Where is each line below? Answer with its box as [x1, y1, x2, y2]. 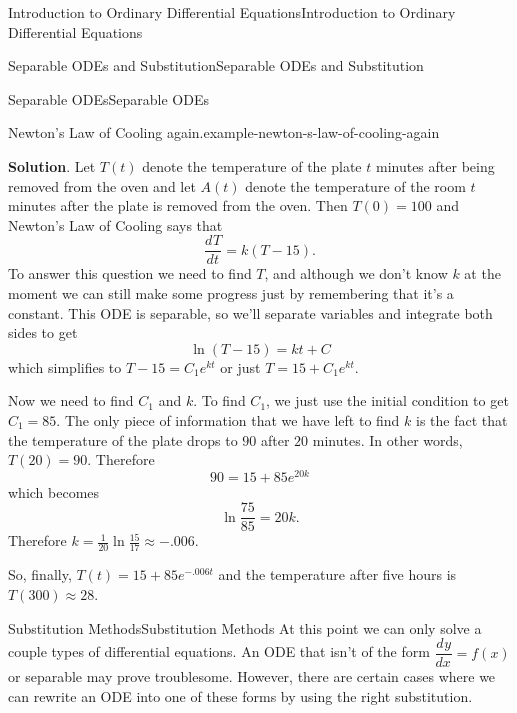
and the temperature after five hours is [218, 564, 457, 585]
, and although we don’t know [264, 263, 448, 284]
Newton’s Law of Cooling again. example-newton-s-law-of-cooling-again [8, 122, 440, 143]
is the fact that [416, 409, 508, 430]
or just [220, 356, 261, 377]
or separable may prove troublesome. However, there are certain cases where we [8, 666, 496, 687]
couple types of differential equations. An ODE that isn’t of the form [8, 641, 430, 662]
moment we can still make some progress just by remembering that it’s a [8, 283, 454, 303]
